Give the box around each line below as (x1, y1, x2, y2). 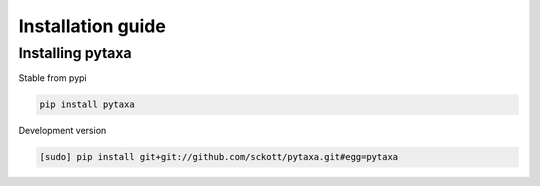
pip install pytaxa (39, 99, 135, 110)
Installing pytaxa (18, 44, 132, 62)
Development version (18, 125, 107, 137)
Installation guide (18, 15, 167, 37)
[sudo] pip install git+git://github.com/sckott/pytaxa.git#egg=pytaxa (39, 151, 399, 163)
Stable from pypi (18, 72, 87, 84)
